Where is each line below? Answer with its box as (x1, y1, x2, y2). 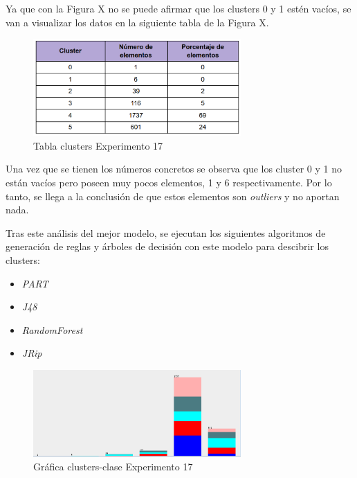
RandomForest (21, 322, 83, 337)
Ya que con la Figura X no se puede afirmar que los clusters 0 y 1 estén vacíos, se (6, 1, 351, 15)
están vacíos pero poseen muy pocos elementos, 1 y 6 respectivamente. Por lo (6, 175, 332, 189)
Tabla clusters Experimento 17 (33, 138, 163, 152)
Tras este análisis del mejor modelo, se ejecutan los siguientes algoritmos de (6, 225, 326, 240)
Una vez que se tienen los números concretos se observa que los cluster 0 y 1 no (6, 161, 342, 176)
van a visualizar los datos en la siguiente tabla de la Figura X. (6, 15, 269, 29)
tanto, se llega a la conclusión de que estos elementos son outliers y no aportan (6, 188, 340, 203)
